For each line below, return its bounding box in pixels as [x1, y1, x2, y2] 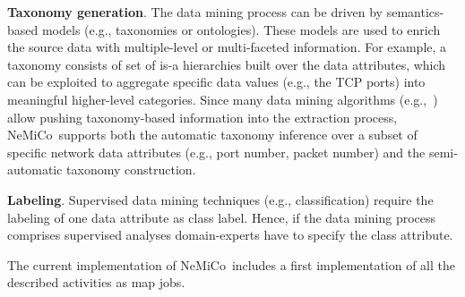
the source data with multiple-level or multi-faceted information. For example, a [7, 38, 447, 56]
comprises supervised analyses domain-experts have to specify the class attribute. [7, 225, 453, 244]
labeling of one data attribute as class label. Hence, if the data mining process [7, 208, 436, 226]
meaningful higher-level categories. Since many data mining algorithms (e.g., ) [7, 89, 438, 108]
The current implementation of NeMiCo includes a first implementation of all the [7, 255, 456, 274]
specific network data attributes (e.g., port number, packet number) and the [7, 142, 426, 161]
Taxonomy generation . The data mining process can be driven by [7, 3, 383, 21]
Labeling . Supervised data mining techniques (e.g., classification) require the [7, 190, 434, 208]
